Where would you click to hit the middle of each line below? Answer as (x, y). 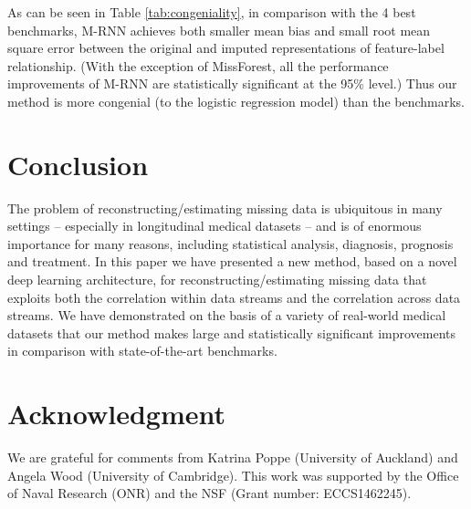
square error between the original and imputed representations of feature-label (226, 48)
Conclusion (78, 164)
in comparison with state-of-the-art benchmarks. (142, 351)
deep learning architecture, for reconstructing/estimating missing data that (217, 280)
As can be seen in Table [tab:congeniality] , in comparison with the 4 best (212, 12)
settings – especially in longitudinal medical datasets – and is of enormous (215, 226)
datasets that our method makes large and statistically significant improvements (232, 332)
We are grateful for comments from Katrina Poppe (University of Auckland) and (233, 457)
